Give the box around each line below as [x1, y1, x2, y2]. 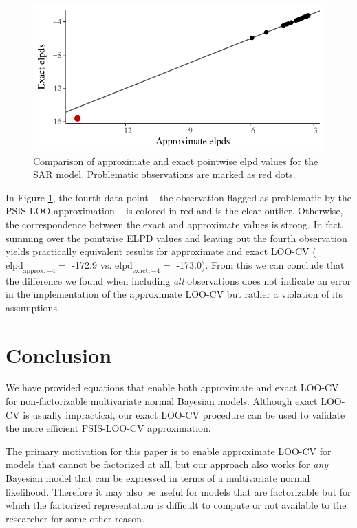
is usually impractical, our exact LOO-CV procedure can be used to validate [23, 407, 345, 421]
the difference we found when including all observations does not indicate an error [6, 273, 351, 287]
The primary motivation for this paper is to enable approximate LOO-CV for [6, 443, 332, 458]
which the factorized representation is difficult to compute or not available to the [6, 498, 347, 512]
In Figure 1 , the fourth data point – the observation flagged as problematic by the [6, 190, 351, 204]
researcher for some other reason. [6, 511, 144, 525]
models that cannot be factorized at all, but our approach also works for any [6, 457, 329, 472]
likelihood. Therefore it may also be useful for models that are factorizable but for [6, 484, 351, 498]
